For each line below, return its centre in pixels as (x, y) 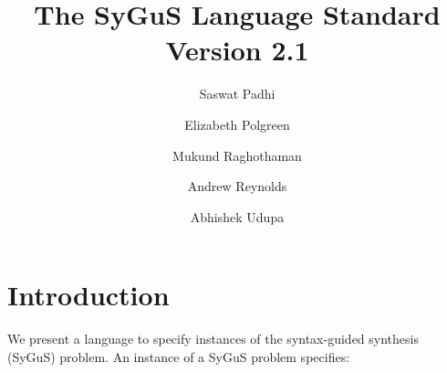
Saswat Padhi (237, 94)
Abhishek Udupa (237, 216)
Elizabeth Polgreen (237, 124)
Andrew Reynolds (237, 186)
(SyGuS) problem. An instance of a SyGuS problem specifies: (179, 356)
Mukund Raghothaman (237, 155)
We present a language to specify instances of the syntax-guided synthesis (213, 339)
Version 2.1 (237, 50)
